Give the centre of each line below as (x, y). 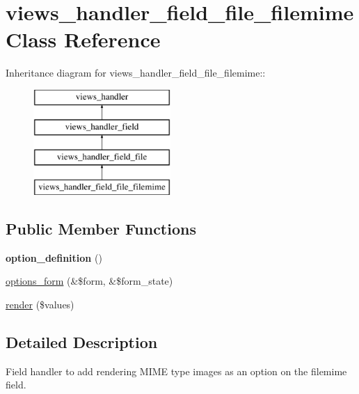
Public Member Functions (101, 229)
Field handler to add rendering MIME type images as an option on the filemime (176, 371)
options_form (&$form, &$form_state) (89, 281)
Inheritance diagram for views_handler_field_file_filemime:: (136, 73)
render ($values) (40, 305)
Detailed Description (82, 342)
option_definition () (54, 257)
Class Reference (83, 39)
